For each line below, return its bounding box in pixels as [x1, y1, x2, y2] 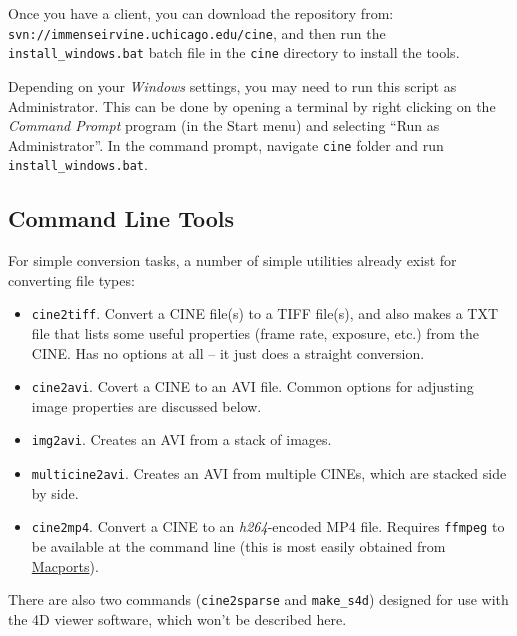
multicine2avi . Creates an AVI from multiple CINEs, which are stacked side [31, 463, 507, 484]
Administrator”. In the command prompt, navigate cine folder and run [8, 134, 444, 155]
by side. [31, 482, 79, 503]
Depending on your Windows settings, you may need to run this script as [8, 75, 457, 96]
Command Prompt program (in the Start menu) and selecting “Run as [8, 115, 440, 136]
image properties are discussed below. [31, 395, 262, 416]
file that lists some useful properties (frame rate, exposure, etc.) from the [31, 323, 479, 344]
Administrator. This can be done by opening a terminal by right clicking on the [8, 95, 496, 116]
